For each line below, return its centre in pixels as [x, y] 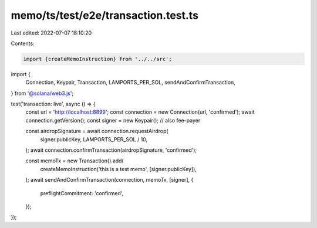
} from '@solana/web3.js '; [42, 93]
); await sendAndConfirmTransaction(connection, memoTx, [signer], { [109, 180]
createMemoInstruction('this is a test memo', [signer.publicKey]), [118, 169]
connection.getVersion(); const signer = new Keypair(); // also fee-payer [113, 120]
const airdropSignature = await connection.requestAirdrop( [97, 131]
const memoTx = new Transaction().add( [75, 161]
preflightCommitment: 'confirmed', [82, 193]
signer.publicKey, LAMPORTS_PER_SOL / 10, [94, 139]
